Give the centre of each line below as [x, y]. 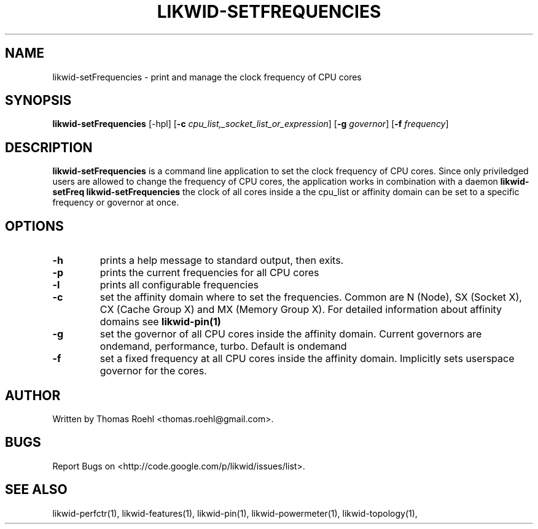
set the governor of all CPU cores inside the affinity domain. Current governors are [291, 334]
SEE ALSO [36, 490]
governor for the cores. [153, 371]
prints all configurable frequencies [179, 285]
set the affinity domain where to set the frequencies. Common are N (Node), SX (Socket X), [311, 297]
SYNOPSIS [38, 101]
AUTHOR [33, 395]
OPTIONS [34, 226]
